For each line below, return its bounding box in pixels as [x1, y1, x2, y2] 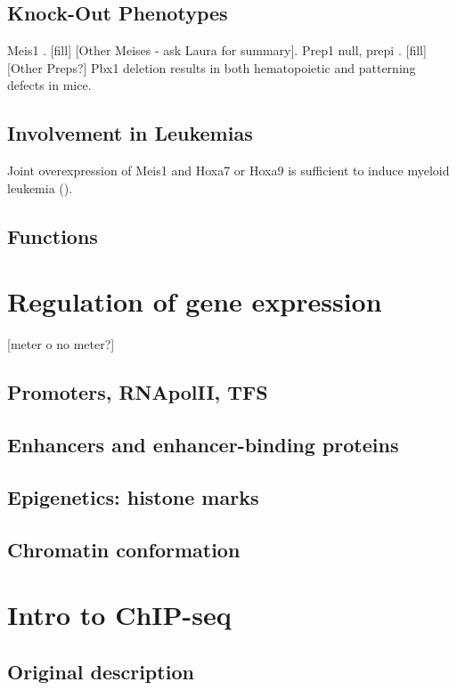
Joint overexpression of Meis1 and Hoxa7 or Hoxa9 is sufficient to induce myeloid [7, 161, 450, 180]
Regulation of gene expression [7, 283, 382, 320]
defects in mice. [7, 76, 92, 94]
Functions [7, 222, 98, 249]
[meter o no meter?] [7, 335, 115, 353]
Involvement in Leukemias [7, 119, 253, 147]
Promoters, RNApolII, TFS [7, 378, 268, 406]
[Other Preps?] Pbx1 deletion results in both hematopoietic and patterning [7, 58, 416, 77]
